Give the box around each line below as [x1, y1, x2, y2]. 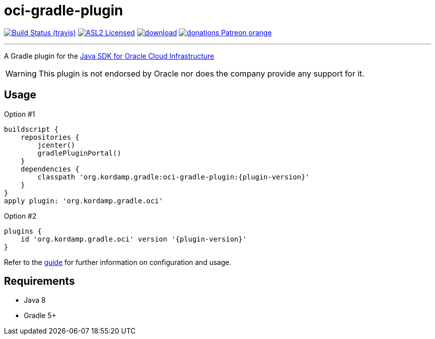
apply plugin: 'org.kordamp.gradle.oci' [4, 196, 163, 205]
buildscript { [4, 125, 59, 133]
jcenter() [37, 141, 75, 149]
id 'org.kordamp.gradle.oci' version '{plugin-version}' [20, 235, 247, 243]
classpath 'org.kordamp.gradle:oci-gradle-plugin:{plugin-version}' [37, 172, 310, 181]
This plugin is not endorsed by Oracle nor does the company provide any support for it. [38, 68, 364, 79]
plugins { [4, 227, 42, 235]
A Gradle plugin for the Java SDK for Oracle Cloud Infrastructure [4, 51, 215, 60]
